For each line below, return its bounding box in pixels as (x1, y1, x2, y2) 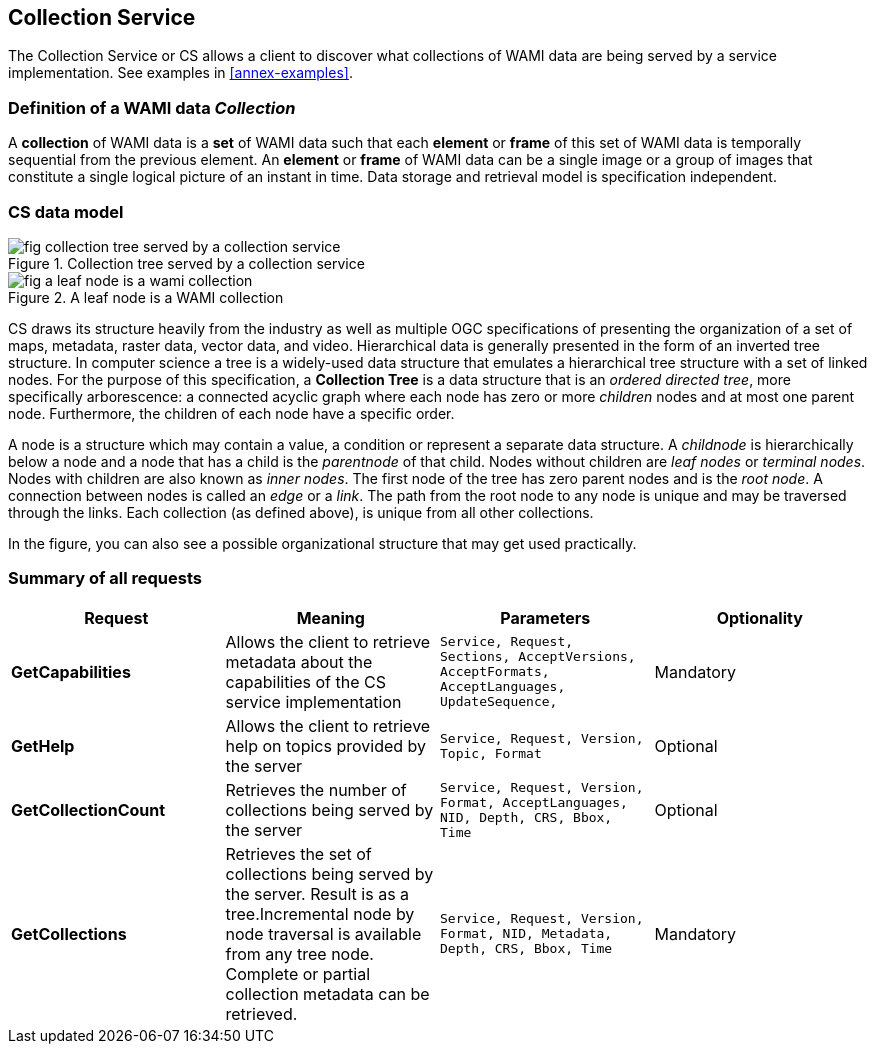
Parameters (500, 607, 591, 628)
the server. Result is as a (225, 883, 410, 904)
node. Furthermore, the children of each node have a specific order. (8, 404, 455, 422)
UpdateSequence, (440, 694, 558, 710)
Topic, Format (440, 745, 542, 761)
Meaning (296, 607, 365, 628)
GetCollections (11, 923, 127, 944)
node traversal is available (225, 923, 422, 944)
